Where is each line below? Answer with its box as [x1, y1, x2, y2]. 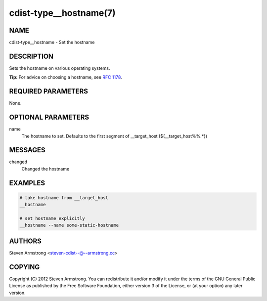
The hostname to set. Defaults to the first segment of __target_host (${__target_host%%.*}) [21, 133, 208, 139]
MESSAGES [9, 146, 45, 154]
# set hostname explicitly [19, 215, 85, 221]
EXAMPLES [9, 178, 45, 187]
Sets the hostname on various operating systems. [9, 65, 111, 71]
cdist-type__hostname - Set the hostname [9, 40, 95, 45]
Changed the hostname [21, 166, 70, 172]
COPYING [9, 262, 40, 271]
